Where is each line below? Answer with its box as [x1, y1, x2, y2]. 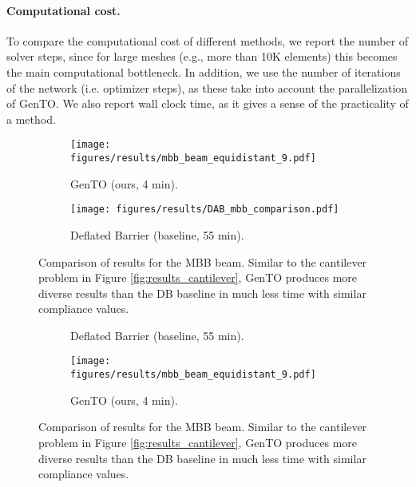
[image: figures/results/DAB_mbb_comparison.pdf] [70, 204, 339, 216]
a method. [6, 110, 56, 127]
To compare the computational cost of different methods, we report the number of [6, 32, 409, 49]
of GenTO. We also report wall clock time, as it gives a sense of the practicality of [6, 95, 409, 112]
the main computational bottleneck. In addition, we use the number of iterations [6, 63, 401, 80]
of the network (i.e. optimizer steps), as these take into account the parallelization [6, 79, 408, 96]
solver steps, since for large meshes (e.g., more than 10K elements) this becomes [6, 48, 398, 65]
